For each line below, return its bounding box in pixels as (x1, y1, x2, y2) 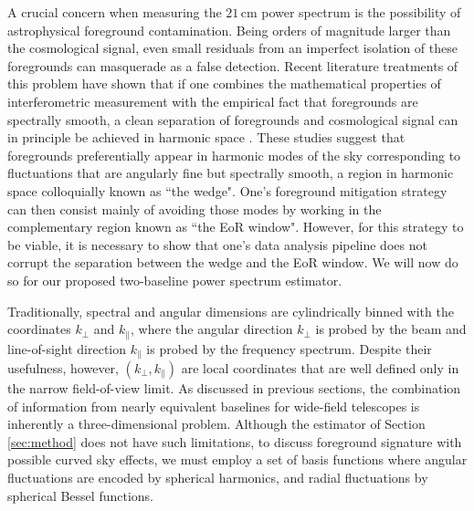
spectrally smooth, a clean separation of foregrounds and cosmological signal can (7, 109, 458, 129)
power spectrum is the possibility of (261, 3, 461, 21)
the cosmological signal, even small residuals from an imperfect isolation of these (7, 38, 458, 57)
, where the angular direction (131, 319, 293, 339)
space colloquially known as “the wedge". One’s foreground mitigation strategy (7, 181, 448, 200)
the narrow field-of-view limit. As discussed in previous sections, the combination (7, 379, 461, 397)
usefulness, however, (7, 359, 119, 377)
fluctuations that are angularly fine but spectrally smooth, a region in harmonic (7, 163, 454, 182)
